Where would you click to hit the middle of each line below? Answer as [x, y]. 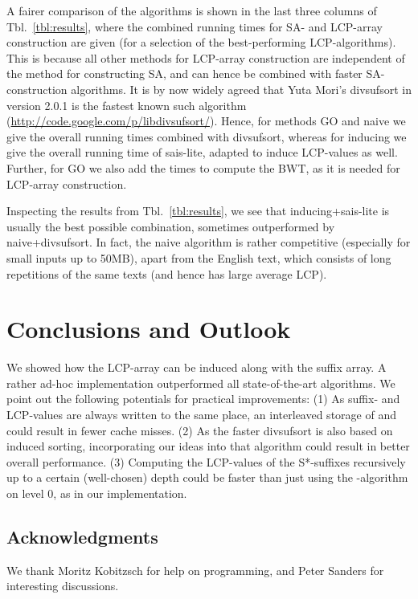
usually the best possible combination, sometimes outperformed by [171, 226]
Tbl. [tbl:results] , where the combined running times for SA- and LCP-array [195, 26]
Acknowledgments [82, 536]
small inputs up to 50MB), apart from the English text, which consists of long [199, 257]
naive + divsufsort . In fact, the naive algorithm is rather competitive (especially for [209, 242]
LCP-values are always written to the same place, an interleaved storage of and [201, 414]
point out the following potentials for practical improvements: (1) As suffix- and [203, 399]
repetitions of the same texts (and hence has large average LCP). [167, 273]
